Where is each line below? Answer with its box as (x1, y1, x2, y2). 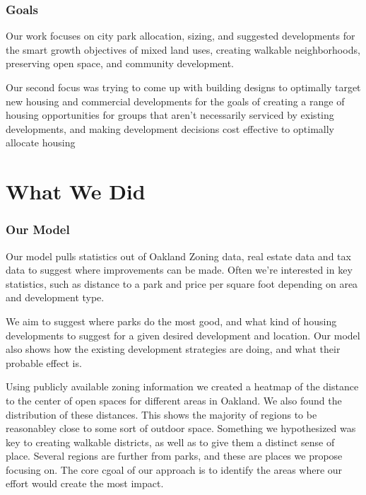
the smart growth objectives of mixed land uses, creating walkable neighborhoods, (6, 42, 360, 57)
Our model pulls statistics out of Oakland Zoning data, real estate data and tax (6, 248, 351, 263)
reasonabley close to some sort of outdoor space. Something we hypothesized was (6, 421, 356, 436)
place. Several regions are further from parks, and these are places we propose (6, 448, 343, 463)
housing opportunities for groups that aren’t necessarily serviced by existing (6, 107, 334, 122)
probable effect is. (6, 355, 82, 370)
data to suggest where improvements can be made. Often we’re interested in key (6, 262, 353, 277)
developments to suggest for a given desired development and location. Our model (6, 327, 360, 342)
